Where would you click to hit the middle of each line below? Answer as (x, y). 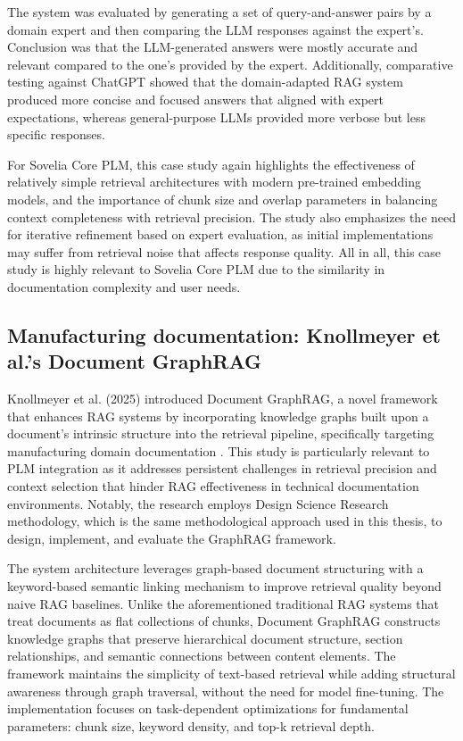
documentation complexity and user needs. (124, 286)
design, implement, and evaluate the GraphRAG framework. (172, 538)
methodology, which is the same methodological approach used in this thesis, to (225, 521)
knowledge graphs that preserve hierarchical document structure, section (205, 638)
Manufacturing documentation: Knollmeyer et (224, 334)
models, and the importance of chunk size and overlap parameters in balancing (223, 199)
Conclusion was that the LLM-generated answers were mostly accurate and (213, 47)
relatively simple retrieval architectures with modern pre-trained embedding (215, 182)
